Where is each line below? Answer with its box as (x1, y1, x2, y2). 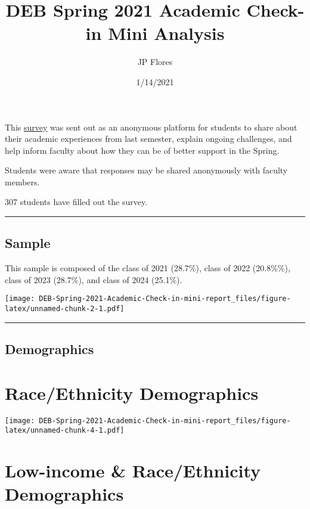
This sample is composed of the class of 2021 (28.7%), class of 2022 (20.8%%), (5, 262, 290, 274)
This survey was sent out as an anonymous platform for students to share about (5, 120, 297, 133)
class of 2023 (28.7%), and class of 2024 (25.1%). (5, 273, 182, 285)
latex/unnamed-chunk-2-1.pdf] (5, 305, 125, 314)
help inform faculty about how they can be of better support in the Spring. (5, 144, 280, 156)
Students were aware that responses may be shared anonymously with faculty (5, 164, 288, 176)
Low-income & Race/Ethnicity (5, 458, 261, 483)
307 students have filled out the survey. (5, 195, 148, 208)
